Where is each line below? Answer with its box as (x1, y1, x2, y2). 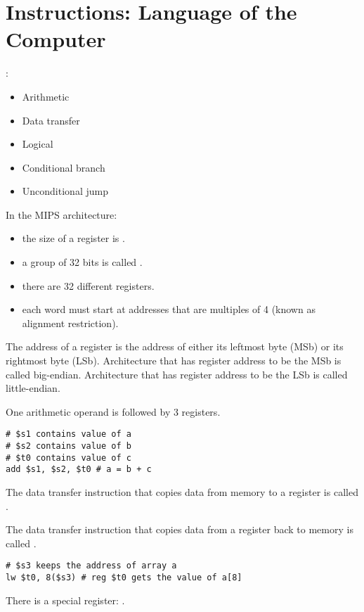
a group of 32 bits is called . (22, 255, 143, 269)
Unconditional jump (22, 184, 108, 198)
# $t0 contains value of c (6, 452, 131, 463)
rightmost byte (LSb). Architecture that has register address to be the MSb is (6, 353, 342, 368)
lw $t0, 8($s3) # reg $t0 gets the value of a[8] (6, 573, 242, 583)
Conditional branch (22, 160, 105, 174)
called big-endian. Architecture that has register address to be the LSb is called (6, 366, 348, 381)
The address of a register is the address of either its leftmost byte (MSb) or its (6, 339, 344, 354)
